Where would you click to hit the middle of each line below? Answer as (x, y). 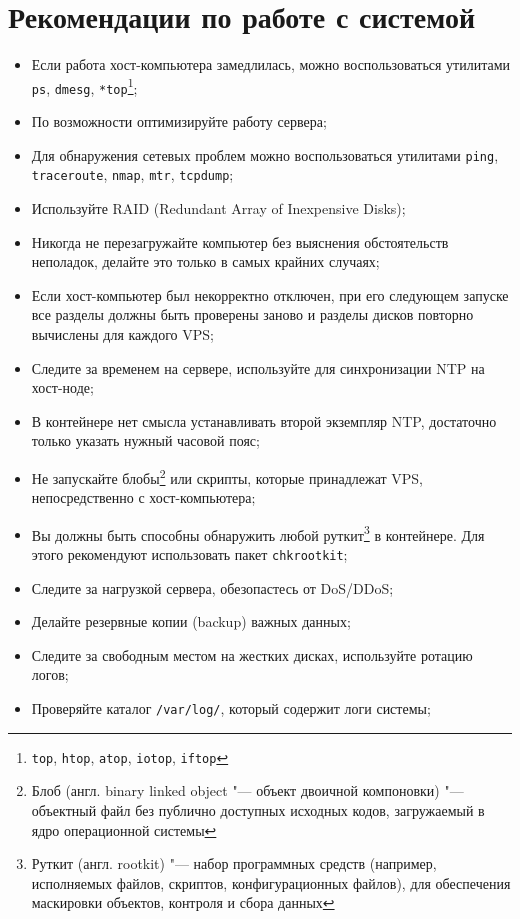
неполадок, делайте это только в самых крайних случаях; (205, 261)
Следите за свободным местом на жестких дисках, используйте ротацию (252, 654)
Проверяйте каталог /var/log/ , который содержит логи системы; (231, 708)
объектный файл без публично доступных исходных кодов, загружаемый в (258, 809)
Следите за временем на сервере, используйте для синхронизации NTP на (258, 367)
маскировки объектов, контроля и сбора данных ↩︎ (183, 902)
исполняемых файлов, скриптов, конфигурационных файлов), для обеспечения (271, 882)
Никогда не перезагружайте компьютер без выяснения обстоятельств (240, 241)
